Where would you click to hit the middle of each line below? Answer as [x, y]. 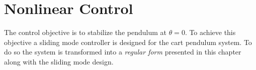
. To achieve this [210, 32]
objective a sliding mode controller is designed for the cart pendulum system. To [128, 42]
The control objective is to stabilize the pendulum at [85, 32]
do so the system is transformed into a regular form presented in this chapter [123, 52]
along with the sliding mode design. [59, 61]
